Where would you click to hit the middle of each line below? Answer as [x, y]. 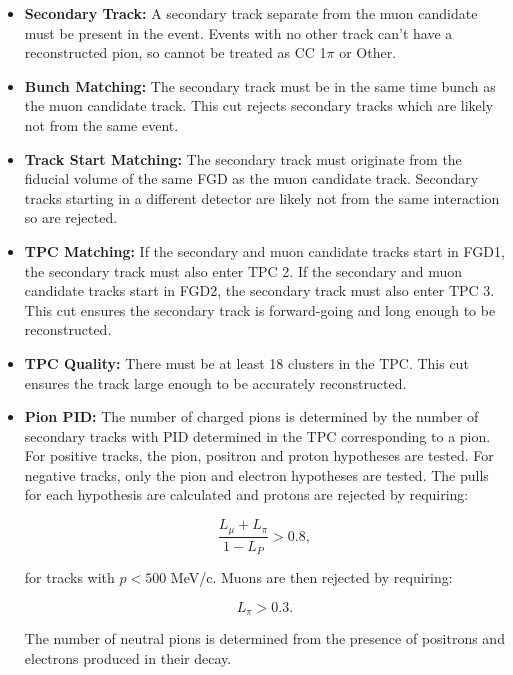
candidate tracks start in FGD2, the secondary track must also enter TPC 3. [259, 290]
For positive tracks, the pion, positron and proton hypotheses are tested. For [259, 455]
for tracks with [69, 577]
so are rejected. [71, 217]
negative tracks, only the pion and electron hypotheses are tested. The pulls [256, 474]
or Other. [368, 52]
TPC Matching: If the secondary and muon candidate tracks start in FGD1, [264, 250]
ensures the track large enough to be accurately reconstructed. [215, 382]
